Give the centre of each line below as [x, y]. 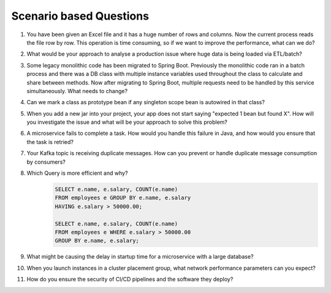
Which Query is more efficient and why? [77, 173]
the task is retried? [50, 142]
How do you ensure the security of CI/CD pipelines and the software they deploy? [130, 280]
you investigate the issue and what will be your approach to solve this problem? [127, 122]
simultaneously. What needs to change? [77, 91]
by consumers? [46, 162]
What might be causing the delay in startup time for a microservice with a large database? [140, 257]
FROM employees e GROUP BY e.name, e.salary [123, 198]
